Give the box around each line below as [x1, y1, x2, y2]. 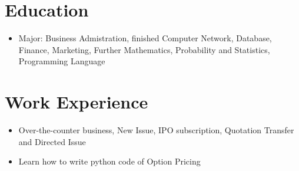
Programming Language [18, 55, 105, 67]
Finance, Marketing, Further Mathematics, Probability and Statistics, [18, 43, 270, 55]
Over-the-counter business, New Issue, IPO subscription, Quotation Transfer [18, 124, 294, 136]
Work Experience [5, 90, 148, 114]
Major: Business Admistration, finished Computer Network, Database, [18, 32, 272, 44]
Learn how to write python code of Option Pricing [18, 155, 201, 167]
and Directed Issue [18, 135, 86, 147]
